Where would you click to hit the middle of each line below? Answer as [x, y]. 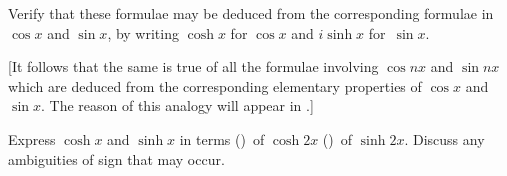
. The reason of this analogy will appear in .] [177, 105]
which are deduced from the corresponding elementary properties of [215, 85]
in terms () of [222, 138]
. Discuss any [444, 138]
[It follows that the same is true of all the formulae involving [193, 66]
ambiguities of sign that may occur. [116, 158]
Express [32, 138]
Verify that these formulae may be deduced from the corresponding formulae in [251, 13]
